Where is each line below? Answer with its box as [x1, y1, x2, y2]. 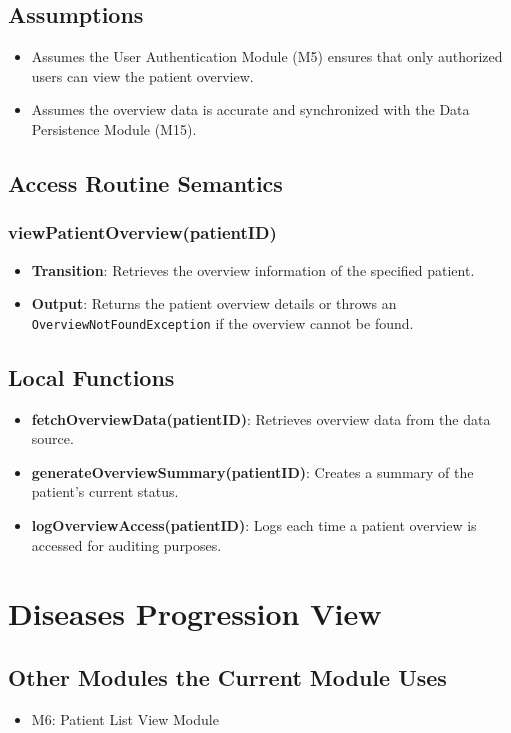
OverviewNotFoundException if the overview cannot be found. [31, 312, 414, 333]
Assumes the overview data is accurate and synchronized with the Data [31, 99, 470, 120]
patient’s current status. [31, 481, 179, 502]
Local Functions [8, 361, 175, 392]
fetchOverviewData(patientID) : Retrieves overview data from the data [31, 408, 491, 429]
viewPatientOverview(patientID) [8, 220, 277, 245]
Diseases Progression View [8, 593, 382, 634]
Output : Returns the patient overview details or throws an [31, 293, 397, 314]
